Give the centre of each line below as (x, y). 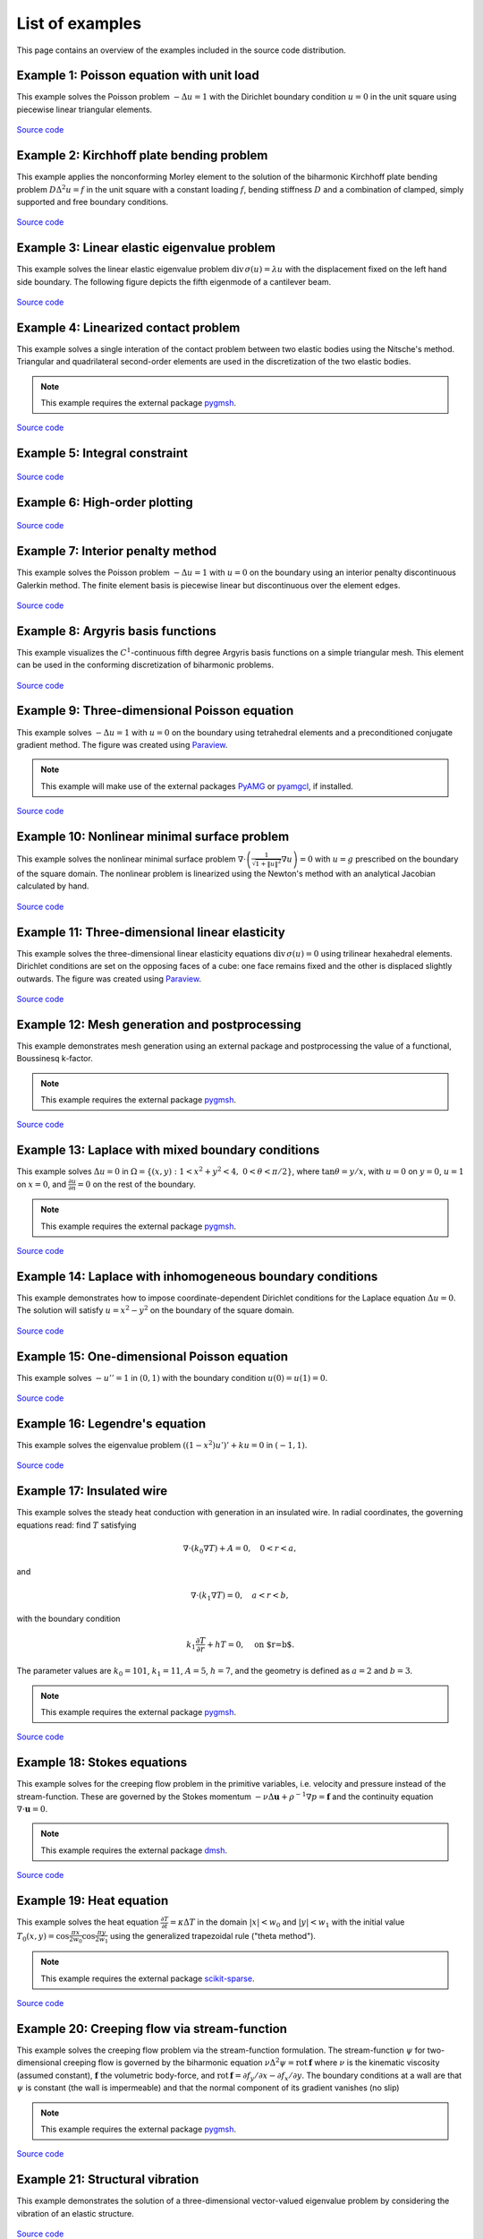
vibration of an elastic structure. (75, 2213)
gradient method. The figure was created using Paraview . (122, 744)
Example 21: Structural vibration (108, 2179)
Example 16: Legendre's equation (111, 1424)
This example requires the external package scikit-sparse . (148, 1978)
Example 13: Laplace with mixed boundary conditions (168, 1150)
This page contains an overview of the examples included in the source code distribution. (181, 50)
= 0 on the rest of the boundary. (136, 1184)
